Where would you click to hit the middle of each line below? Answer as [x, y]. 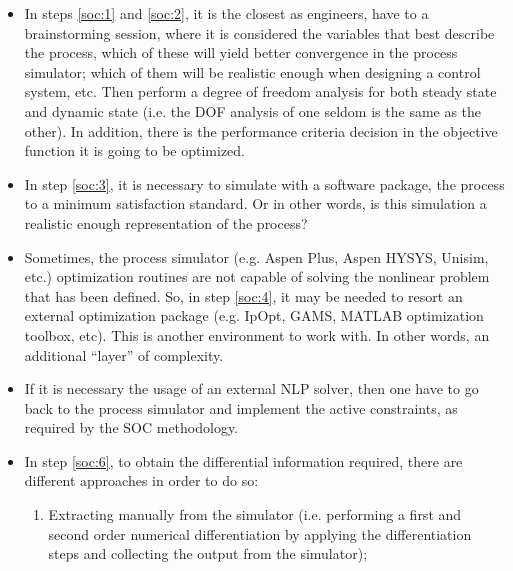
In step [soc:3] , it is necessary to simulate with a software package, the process [264, 183]
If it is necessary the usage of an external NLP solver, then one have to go [251, 388]
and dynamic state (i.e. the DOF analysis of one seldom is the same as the [253, 110]
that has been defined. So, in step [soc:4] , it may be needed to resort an [243, 295]
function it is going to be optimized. [135, 150]
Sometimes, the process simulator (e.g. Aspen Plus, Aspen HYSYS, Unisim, [256, 256]
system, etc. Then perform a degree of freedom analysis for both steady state [260, 91]
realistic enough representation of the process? [166, 222]
